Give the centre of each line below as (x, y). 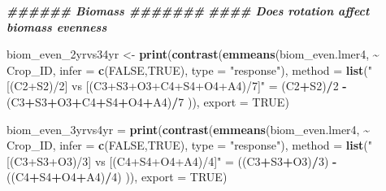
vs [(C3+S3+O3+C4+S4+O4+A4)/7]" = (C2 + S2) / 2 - (209, 86)
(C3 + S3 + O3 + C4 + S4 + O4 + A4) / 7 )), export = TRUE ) (148, 101)
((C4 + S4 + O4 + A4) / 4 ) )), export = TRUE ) (117, 177)
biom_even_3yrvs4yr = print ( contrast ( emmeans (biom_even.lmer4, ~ (188, 129)
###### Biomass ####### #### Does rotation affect (188, 11)
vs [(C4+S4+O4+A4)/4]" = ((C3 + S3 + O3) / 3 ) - (216, 161)
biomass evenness (57, 26)
